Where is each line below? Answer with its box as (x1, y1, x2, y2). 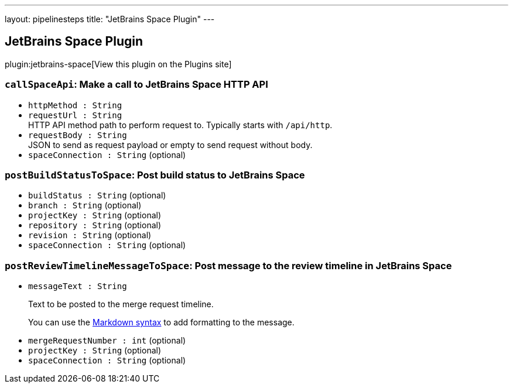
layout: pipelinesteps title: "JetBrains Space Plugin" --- (5, 14, 215, 24)
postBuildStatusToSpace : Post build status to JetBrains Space (5, 169, 305, 181)
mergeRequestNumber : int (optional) (28, 335, 186, 346)
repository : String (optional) (28, 220, 162, 231)
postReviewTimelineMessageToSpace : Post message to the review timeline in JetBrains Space (5, 259, 452, 272)
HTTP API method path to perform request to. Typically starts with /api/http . (28, 119, 333, 130)
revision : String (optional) (28, 230, 152, 241)
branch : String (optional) (28, 200, 142, 211)
